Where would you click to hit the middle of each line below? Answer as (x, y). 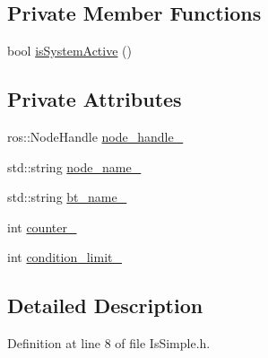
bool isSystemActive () (69, 51)
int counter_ (42, 227)
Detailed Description (105, 306)
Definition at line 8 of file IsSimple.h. (109, 343)
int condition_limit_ (65, 257)
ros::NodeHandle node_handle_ (95, 136)
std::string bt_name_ (67, 197)
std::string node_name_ (74, 166)
